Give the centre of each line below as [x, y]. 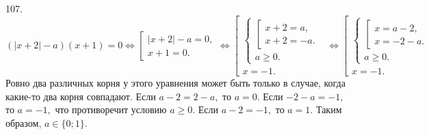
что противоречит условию [111, 109]
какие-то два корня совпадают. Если [81, 96]
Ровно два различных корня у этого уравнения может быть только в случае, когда [175, 83]
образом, [24, 123]
